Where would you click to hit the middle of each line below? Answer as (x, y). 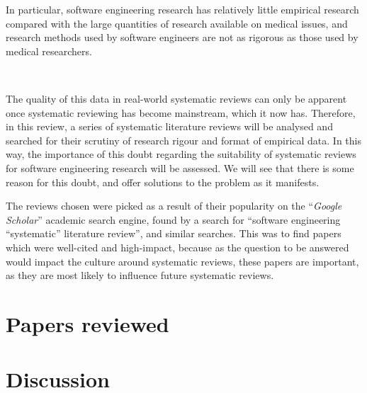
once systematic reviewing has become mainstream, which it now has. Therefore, (181, 112)
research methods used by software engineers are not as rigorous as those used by (182, 37)
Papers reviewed (87, 323)
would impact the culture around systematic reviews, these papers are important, (182, 261)
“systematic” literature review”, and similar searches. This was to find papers (174, 233)
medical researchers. (49, 51)
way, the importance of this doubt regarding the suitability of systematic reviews (181, 154)
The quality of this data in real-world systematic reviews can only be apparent (176, 98)
